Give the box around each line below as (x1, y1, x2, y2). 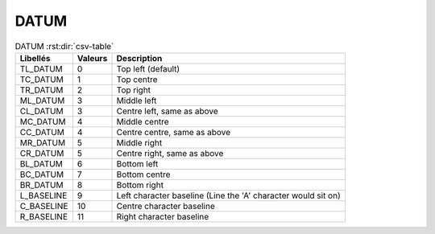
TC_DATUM (19, 73, 64, 84)
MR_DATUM (19, 137, 66, 148)
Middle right (116, 137, 163, 148)
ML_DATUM (19, 95, 65, 106)
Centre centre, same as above (116, 126, 231, 138)
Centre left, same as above (116, 105, 219, 117)
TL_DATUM (19, 63, 64, 74)
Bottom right (116, 179, 164, 191)
